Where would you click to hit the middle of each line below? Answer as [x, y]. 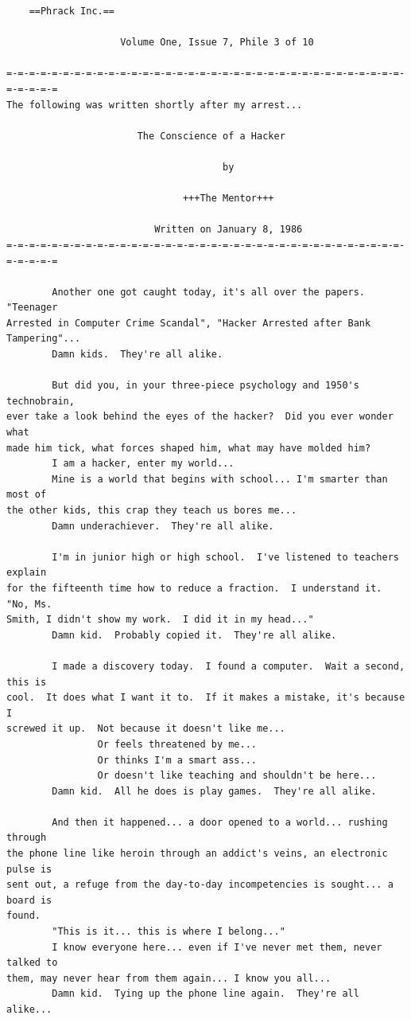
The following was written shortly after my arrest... [155, 105]
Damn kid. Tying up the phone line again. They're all [205, 994]
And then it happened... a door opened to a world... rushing [220, 822]
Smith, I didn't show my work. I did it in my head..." [160, 620]
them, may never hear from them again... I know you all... [169, 978]
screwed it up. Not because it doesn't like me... [146, 729]
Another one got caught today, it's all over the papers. [209, 292]
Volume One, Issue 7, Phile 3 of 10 [217, 43]
